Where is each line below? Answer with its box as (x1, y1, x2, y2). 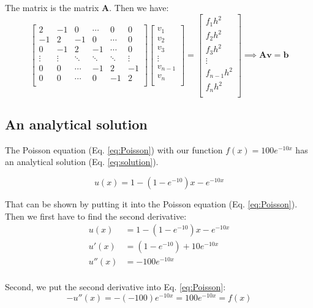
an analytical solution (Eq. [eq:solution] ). (5, 155, 159, 168)
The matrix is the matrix (5, 1, 99, 13)
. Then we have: (109, 1, 169, 13)
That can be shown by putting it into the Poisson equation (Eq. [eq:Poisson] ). (5, 197, 298, 210)
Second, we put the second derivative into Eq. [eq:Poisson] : (5, 280, 226, 293)
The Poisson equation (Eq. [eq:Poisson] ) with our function (5, 143, 223, 156)
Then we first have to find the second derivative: (5, 209, 187, 222)
